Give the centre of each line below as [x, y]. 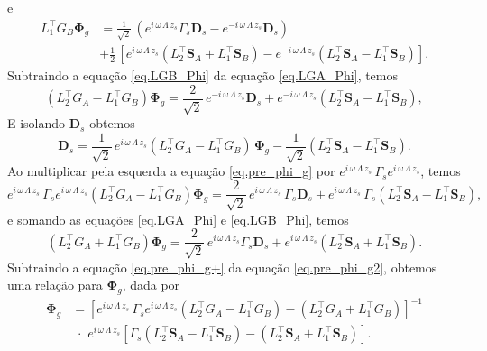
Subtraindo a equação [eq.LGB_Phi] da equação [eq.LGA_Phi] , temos [203, 75]
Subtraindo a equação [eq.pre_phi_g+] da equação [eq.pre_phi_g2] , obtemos [222, 267]
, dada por [151, 285]
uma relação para [55, 285]
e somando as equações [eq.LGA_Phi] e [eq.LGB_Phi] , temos [178, 219]
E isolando [37, 123]
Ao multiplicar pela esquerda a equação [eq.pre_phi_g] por [171, 171]
